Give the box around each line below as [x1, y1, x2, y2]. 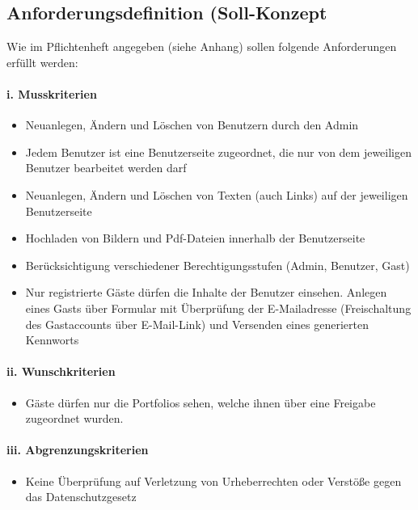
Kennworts [25, 331, 79, 348]
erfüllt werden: [6, 53, 78, 70]
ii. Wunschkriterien [6, 363, 116, 380]
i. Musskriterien [6, 85, 97, 102]
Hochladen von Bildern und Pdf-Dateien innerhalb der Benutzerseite [25, 230, 365, 247]
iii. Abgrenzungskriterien [6, 441, 149, 458]
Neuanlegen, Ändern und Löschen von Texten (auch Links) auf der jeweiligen [25, 186, 408, 203]
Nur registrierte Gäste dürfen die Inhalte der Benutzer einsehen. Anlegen [25, 284, 387, 301]
